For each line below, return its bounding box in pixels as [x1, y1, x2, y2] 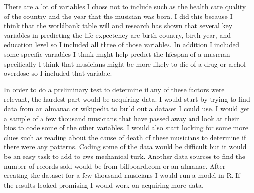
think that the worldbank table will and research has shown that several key [4, 20, 233, 31]
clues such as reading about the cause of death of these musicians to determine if [4, 132, 246, 142]
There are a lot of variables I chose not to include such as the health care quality [4, 1, 246, 11]
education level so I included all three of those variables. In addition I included [4, 39, 240, 50]
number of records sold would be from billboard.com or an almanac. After [4, 160, 226, 171]
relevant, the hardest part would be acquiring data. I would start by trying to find [4, 94, 250, 104]
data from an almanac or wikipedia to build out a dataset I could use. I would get [4, 103, 250, 113]
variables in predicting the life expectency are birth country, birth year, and [4, 30, 231, 40]
